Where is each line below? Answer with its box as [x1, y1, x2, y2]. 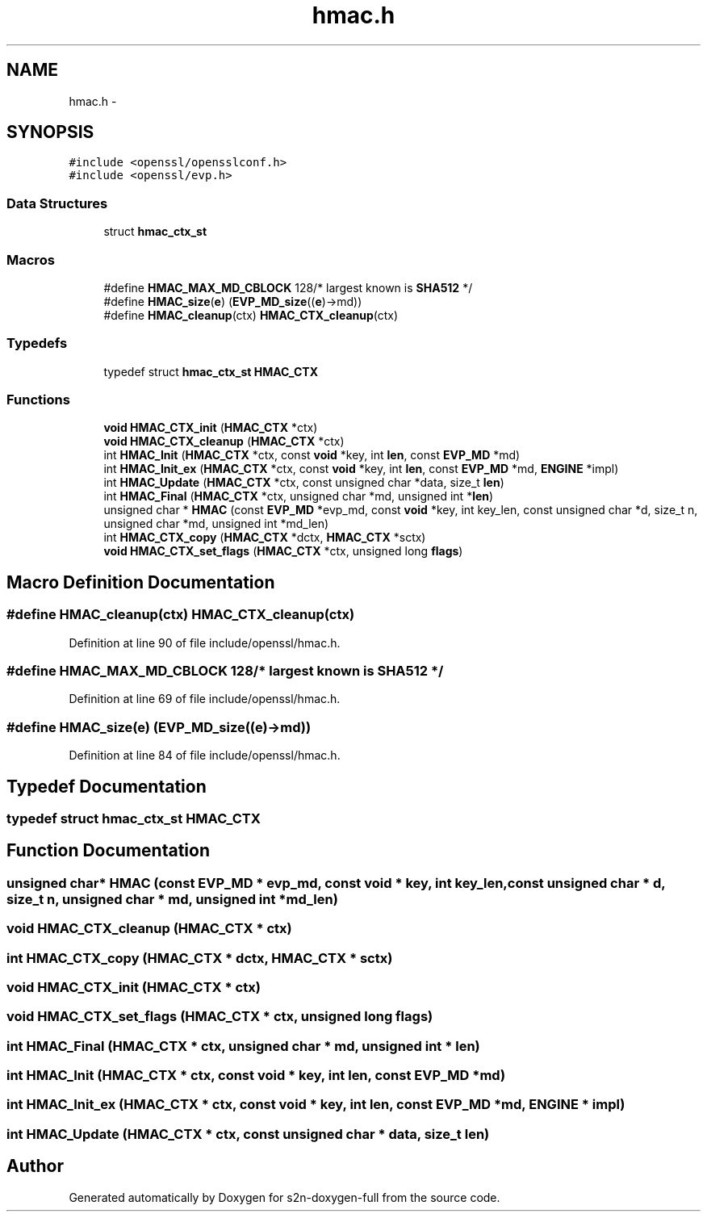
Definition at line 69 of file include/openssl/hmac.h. [69, 692, 341, 706]
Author [6, 1156, 64, 1177]
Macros [6, 251, 55, 268]
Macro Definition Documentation [6, 571, 275, 592]
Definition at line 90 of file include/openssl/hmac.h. [69, 635, 341, 650]
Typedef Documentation [6, 776, 207, 797]
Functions [6, 391, 70, 408]
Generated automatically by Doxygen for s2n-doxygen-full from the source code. [69, 1190, 500, 1204]
